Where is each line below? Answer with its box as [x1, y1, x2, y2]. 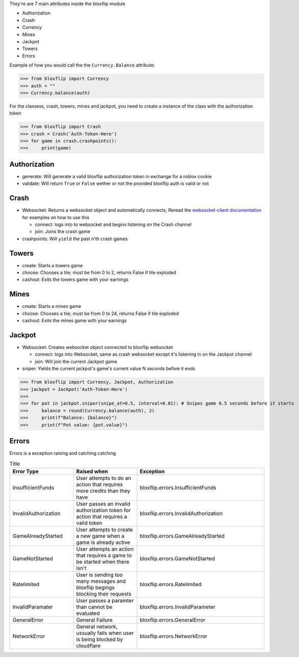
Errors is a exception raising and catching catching [9, 450, 116, 456]
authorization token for [76, 506, 131, 513]
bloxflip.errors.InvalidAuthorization [140, 509, 223, 517]
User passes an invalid [76, 500, 131, 507]
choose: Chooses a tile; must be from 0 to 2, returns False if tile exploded [22, 270, 177, 276]
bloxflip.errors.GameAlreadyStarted [140, 532, 225, 539]
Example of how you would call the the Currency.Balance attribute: [9, 62, 155, 68]
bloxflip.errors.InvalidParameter [140, 603, 216, 610]
